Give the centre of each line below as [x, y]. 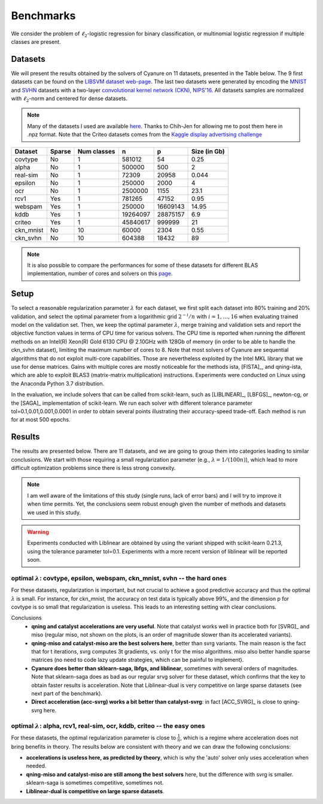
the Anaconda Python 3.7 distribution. [58, 383]
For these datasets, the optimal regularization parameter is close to [94, 737]
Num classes [96, 151]
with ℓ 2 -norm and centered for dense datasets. [69, 99]
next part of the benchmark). [67, 693]
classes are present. [36, 41]
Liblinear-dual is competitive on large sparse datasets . [95, 791]
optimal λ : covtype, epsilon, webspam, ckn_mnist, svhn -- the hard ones [119, 578]
